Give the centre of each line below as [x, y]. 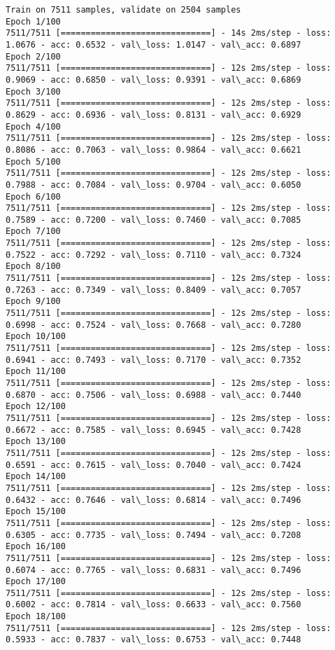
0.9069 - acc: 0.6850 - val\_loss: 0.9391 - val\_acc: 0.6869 [154, 79]
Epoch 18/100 [36, 617]
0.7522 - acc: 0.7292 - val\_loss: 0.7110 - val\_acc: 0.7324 [154, 255]
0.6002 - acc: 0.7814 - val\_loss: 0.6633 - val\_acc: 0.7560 [154, 605]
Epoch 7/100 [33, 231]
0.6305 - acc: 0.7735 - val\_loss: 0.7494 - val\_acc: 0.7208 [154, 535]
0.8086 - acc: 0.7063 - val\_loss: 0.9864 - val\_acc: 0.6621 [154, 150]
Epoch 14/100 [36, 477]
